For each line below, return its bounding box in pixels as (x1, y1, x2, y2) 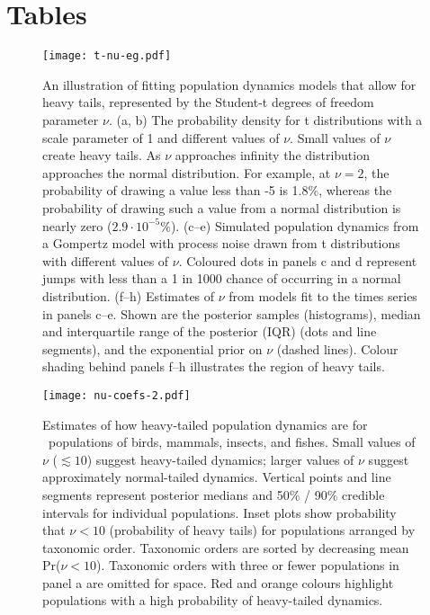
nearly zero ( (42, 216, 112, 235)
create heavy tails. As (42, 146, 161, 165)
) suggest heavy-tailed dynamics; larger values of (86, 450, 354, 468)
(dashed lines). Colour (276, 339, 399, 358)
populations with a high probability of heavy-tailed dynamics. (42, 591, 383, 610)
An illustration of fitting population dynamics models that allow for (42, 75, 417, 94)
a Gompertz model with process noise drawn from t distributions (42, 234, 400, 253)
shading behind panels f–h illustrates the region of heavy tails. (42, 357, 385, 376)
